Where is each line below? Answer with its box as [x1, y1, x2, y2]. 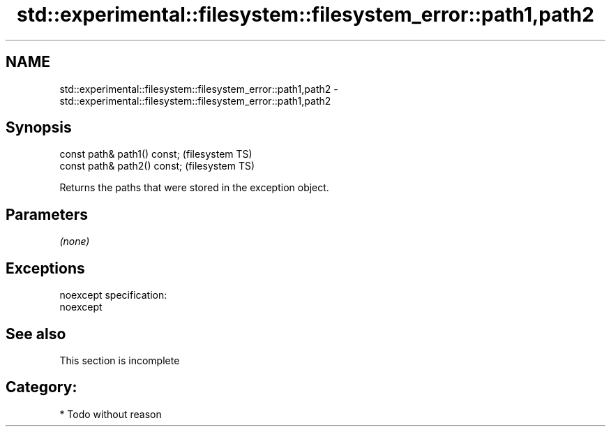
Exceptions [6, 259, 85, 277]
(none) [59, 235, 90, 248]
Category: [6, 378, 77, 396]
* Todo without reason [59, 408, 162, 420]
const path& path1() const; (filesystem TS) [59, 148, 252, 161]
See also [6, 325, 66, 343]
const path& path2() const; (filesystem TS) [59, 160, 255, 172]
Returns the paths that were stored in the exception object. [59, 181, 329, 194]
